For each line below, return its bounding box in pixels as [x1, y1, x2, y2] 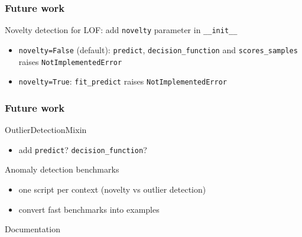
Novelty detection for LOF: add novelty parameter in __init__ [5, 24, 238, 36]
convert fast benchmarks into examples [18, 203, 160, 215]
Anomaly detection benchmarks [5, 163, 119, 176]
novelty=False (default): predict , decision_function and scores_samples [18, 43, 298, 56]
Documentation [5, 223, 60, 235]
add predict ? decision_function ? [18, 143, 147, 155]
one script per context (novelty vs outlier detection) [18, 183, 206, 195]
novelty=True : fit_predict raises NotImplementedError [18, 75, 227, 87]
